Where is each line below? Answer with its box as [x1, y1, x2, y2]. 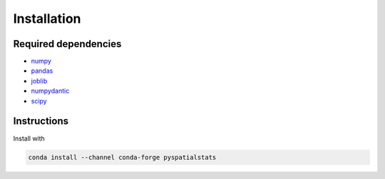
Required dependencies [13, 38, 122, 50]
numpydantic [31, 86, 70, 96]
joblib [31, 76, 48, 85]
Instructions [13, 115, 69, 128]
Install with [13, 134, 46, 143]
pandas [31, 66, 53, 75]
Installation [13, 11, 81, 26]
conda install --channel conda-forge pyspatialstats [28, 153, 217, 161]
